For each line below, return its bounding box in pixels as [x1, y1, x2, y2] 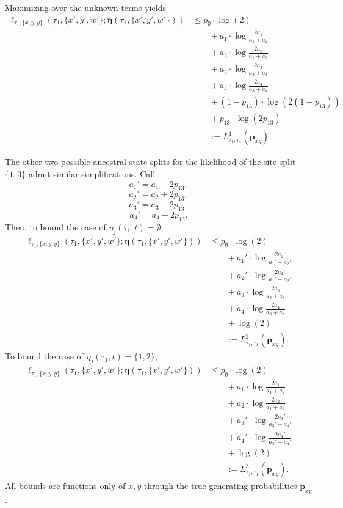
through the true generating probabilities [143, 479, 297, 492]
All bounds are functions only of [5, 479, 126, 492]
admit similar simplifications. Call [28, 167, 156, 180]
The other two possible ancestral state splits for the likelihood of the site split [5, 155, 296, 168]
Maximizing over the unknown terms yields [5, 1, 166, 13]
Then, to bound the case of [5, 220, 106, 233]
